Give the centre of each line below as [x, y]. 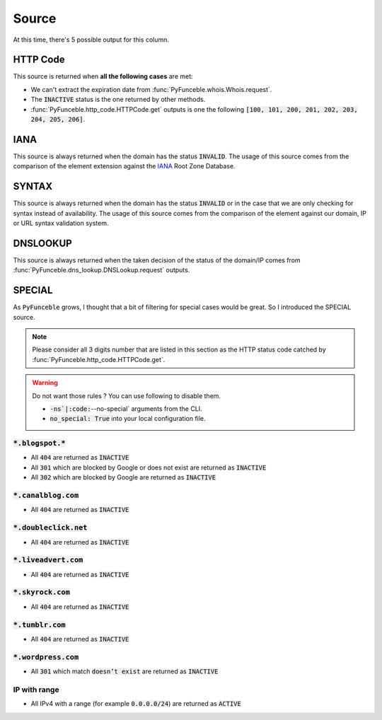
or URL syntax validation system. [61, 223]
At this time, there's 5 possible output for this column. [91, 40]
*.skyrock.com [42, 592]
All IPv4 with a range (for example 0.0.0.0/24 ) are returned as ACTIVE [136, 704]
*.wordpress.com [46, 657]
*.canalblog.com [46, 495]
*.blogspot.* [40, 443]
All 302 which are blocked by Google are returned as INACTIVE [123, 477]
